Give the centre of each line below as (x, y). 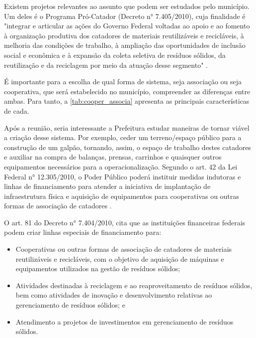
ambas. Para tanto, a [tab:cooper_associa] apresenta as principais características (127, 101)
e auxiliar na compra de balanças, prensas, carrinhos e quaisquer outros (113, 157)
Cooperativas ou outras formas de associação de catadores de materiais (124, 249)
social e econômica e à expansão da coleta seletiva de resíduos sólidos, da (115, 55)
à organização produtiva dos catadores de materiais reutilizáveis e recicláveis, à (124, 35)
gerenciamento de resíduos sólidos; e (70, 305)
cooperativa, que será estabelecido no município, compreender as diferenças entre (127, 91)
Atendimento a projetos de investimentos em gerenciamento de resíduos (125, 321)
